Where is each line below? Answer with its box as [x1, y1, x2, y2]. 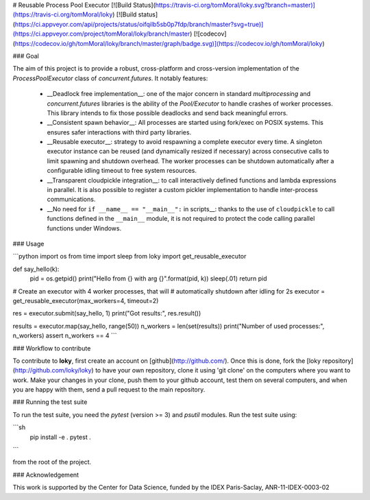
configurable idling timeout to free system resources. [47, 167, 197, 175]
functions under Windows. [47, 224, 122, 233]
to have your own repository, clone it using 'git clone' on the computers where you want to [95, 366, 351, 374]
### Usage [12, 239, 45, 248]
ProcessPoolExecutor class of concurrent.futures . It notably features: [12, 74, 208, 82]
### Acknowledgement [12, 471, 79, 479]
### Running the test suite [12, 398, 88, 406]
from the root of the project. [12, 458, 92, 466]
